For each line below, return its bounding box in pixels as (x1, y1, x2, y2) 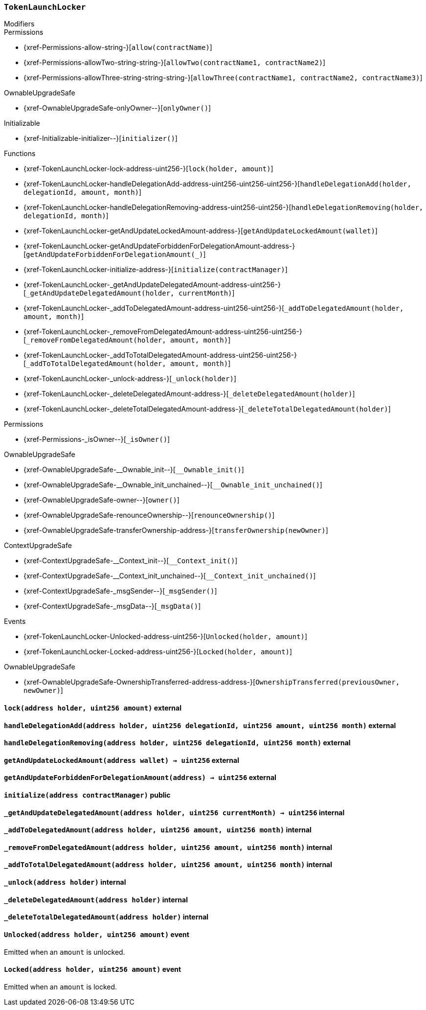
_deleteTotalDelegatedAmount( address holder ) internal (4, 913, 209, 921)
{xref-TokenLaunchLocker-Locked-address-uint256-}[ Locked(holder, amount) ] (23, 647, 292, 656)
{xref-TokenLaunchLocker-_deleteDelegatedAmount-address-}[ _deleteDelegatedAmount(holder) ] (23, 390, 355, 398)
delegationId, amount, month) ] (23, 188, 142, 197)
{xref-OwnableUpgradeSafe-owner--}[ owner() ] (23, 496, 179, 505)
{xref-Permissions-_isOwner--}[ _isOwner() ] (23, 435, 170, 444)
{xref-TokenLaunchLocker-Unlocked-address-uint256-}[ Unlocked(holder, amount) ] (23, 632, 308, 641)
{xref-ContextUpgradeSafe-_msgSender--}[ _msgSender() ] (23, 587, 217, 596)
